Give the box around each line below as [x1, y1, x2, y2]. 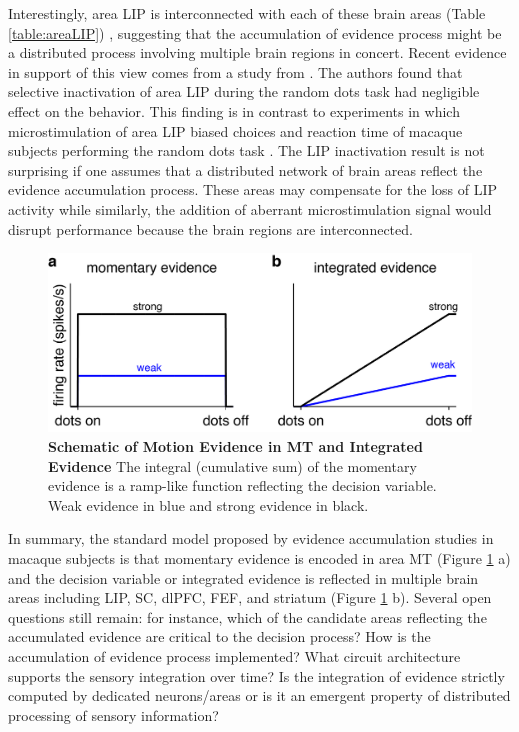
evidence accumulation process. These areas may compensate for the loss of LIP [8, 179, 498, 200]
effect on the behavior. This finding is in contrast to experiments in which [8, 100, 460, 121]
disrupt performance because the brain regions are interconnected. [8, 218, 413, 239]
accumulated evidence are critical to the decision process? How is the [8, 626, 431, 647]
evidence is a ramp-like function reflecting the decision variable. [48, 475, 437, 496]
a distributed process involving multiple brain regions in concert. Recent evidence [8, 42, 507, 63]
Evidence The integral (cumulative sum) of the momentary [48, 455, 417, 476]
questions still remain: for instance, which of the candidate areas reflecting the [8, 606, 487, 627]
